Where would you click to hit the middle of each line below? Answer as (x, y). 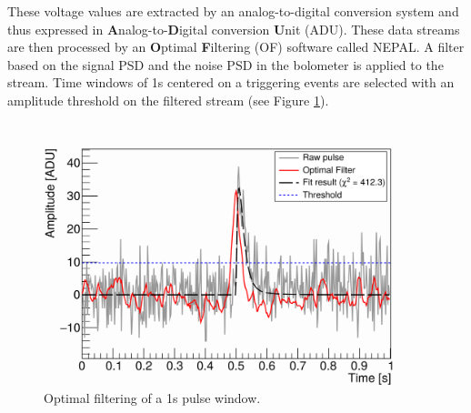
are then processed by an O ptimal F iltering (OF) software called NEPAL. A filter (236, 47)
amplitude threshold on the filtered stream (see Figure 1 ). (168, 100)
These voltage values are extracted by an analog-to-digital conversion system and (233, 11)
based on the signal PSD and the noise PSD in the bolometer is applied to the (225, 64)
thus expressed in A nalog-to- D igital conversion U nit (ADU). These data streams (234, 29)
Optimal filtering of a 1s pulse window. (152, 397)
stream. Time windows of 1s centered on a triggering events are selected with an (231, 82)
